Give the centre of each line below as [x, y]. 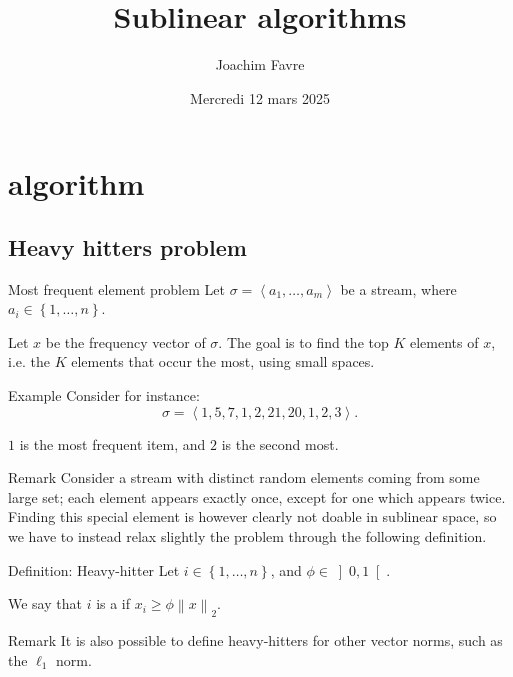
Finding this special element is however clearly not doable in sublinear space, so [252, 516]
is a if [113, 603]
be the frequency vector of [125, 341]
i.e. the [29, 361]
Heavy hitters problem [127, 246]
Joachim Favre [260, 64]
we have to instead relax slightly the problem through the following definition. [247, 536]
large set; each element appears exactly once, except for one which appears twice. [257, 496]
